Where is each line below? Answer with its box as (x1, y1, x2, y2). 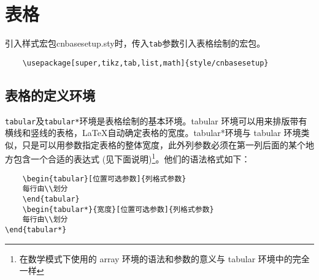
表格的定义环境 (5, 85, 95, 104)
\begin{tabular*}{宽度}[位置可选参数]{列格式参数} (22, 205, 214, 214)
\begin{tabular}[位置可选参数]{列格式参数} (22, 174, 186, 183)
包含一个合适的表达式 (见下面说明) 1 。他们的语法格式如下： (13, 151, 250, 165)
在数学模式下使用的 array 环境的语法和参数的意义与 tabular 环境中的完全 (19, 252, 310, 265)
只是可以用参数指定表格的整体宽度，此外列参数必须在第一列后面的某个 (21, 138, 306, 151)
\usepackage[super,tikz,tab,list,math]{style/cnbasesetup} (22, 58, 269, 67)
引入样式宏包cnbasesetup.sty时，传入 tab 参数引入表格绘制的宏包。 (5, 37, 266, 50)
